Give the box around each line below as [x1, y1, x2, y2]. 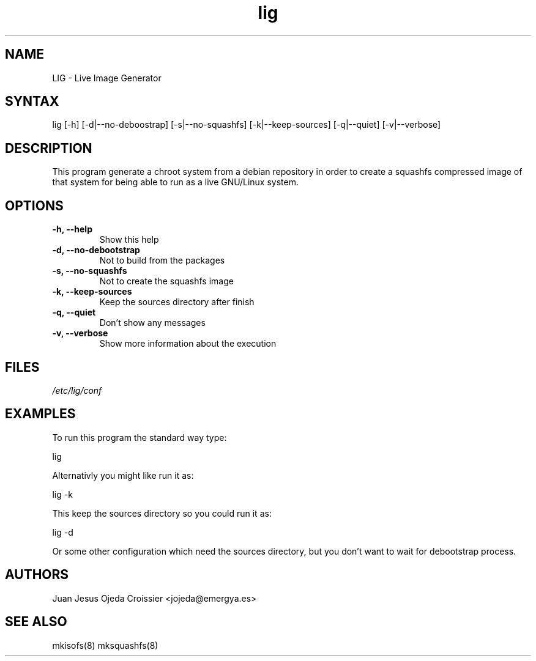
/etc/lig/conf [52, 385, 102, 396]
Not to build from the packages [99, 255, 225, 266]
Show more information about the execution [99, 338, 277, 349]
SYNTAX [5, 94, 59, 109]
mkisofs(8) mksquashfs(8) [52, 640, 158, 651]
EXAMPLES [5, 406, 76, 422]
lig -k [52, 489, 73, 500]
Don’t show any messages [99, 317, 206, 328]
